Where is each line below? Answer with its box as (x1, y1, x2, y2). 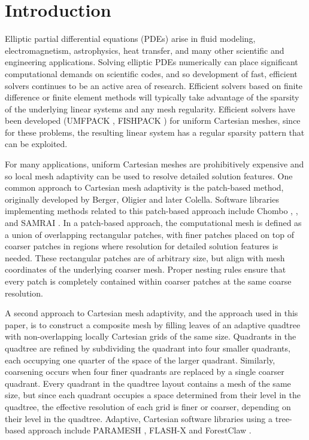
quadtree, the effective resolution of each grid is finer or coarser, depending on (5, 400, 291, 412)
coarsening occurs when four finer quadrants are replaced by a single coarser (5, 365, 284, 378)
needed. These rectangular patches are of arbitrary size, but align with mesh (5, 251, 285, 264)
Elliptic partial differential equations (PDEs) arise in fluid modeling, (5, 32, 256, 45)
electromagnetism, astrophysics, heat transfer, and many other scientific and (5, 44, 284, 56)
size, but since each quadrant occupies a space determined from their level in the (5, 389, 301, 401)
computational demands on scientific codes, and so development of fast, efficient (5, 67, 298, 80)
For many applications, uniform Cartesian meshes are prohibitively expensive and (5, 158, 304, 170)
